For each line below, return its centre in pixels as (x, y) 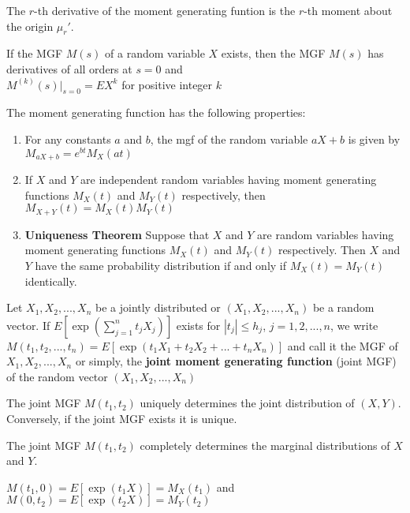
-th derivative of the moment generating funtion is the (165, 10)
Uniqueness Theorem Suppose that (117, 234)
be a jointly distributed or (158, 307)
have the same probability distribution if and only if (161, 265)
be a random (343, 307)
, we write (354, 325)
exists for (198, 325)
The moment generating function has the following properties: (156, 112)
